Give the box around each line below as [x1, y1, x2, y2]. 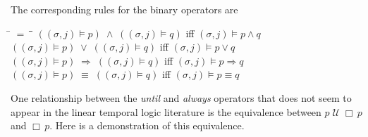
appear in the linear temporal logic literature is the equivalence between [11, 104, 321, 119]
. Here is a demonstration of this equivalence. [49, 118, 245, 133]
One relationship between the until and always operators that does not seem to [11, 90, 352, 105]
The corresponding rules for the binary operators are [11, 2, 238, 16]
